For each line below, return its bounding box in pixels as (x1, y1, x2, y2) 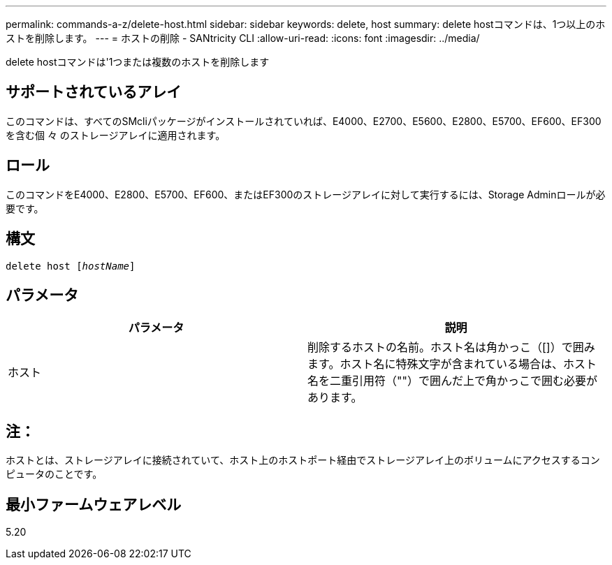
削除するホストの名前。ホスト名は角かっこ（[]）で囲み (307, 340, 595, 355)
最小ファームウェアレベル (6, 495, 182, 513)
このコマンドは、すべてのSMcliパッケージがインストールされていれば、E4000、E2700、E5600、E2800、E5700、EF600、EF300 (6, 115, 602, 127)
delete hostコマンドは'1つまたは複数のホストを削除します (6, 56, 270, 68)
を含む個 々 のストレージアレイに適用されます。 (6, 129, 226, 141)
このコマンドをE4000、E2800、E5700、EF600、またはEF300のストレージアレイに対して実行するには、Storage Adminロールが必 (6, 188, 606, 200)
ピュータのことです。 (6, 468, 103, 480)
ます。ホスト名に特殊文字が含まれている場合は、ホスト (307, 357, 597, 372)
